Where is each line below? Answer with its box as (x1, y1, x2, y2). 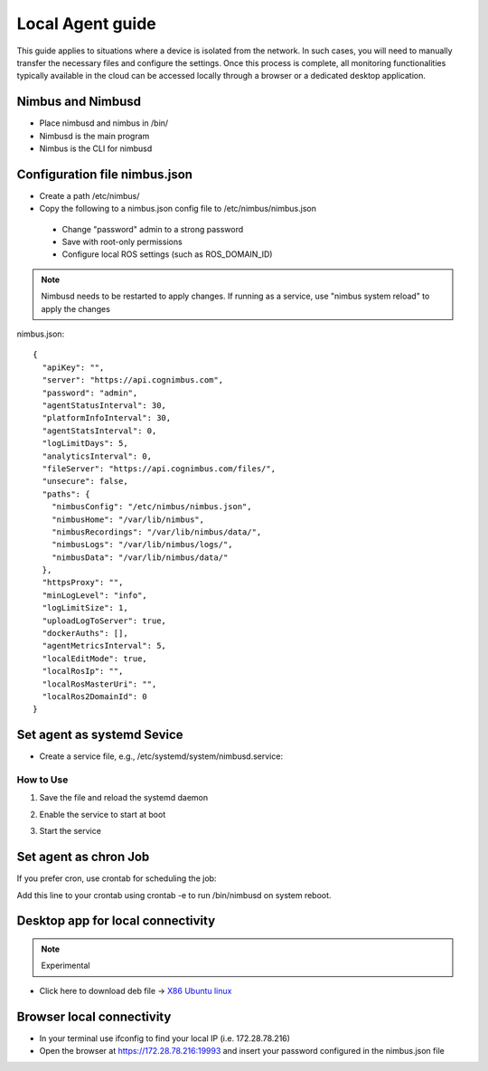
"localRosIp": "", (42, 666, 124, 677)
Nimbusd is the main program (39, 130, 150, 141)
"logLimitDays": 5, (42, 439, 128, 449)
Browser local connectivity (16, 1009, 172, 1024)
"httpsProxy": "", (42, 577, 124, 588)
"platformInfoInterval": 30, (42, 412, 172, 423)
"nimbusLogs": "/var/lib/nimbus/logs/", (51, 539, 234, 550)
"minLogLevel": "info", (42, 590, 148, 601)
